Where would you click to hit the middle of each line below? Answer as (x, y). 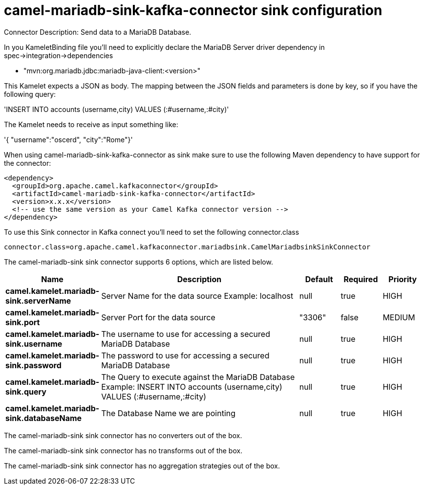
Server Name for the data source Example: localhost (197, 296)
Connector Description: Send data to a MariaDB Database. (98, 32)
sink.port (23, 322)
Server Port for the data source (158, 317)
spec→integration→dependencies (59, 55)
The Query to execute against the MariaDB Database (198, 377)
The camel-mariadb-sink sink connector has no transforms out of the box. (123, 450)
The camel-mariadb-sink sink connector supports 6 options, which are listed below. (138, 262)
